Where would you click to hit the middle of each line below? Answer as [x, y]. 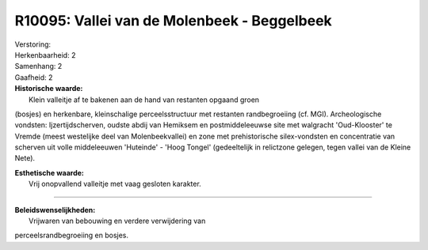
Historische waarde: [49, 89]
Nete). [25, 158]
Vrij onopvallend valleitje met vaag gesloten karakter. [115, 184]
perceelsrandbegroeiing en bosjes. [72, 235]
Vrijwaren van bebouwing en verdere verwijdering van [117, 221]
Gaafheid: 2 [34, 77]
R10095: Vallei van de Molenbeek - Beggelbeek [173, 21]
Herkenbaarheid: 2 [45, 55]
